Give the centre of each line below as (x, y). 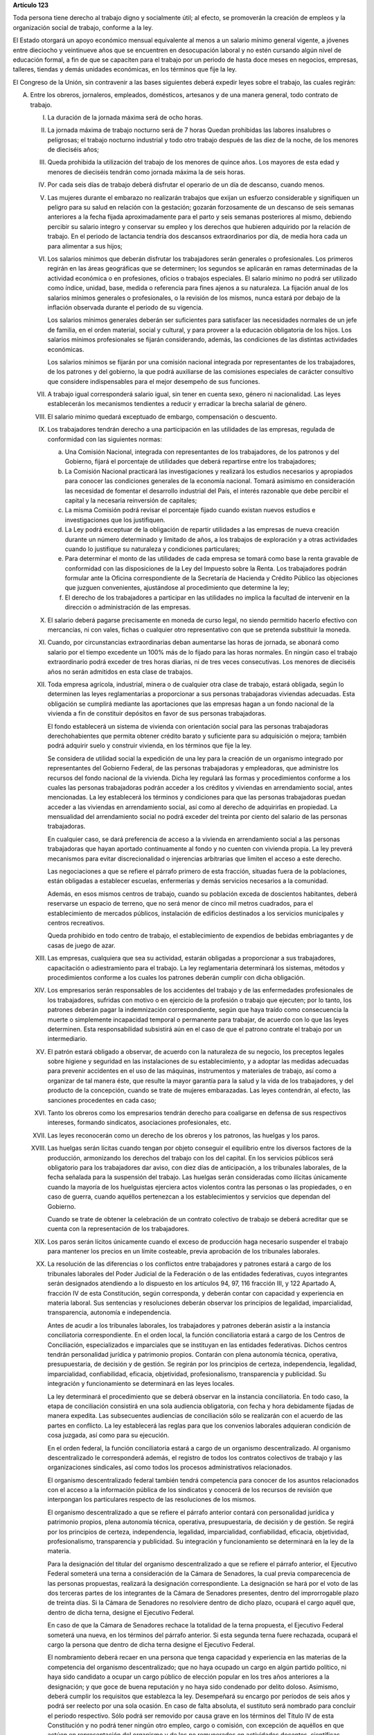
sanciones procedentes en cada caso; (102, 1100)
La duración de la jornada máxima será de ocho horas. (125, 117)
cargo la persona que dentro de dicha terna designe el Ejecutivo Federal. (151, 1644)
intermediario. (68, 1039)
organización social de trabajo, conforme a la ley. (83, 27)
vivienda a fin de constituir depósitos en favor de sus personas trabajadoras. (157, 713)
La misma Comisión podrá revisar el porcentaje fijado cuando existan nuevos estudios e (190, 510)
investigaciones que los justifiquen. (115, 520)
